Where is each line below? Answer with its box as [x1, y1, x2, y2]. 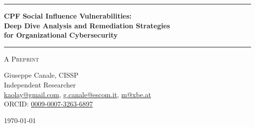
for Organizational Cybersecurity [4, 30, 118, 40]
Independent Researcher [4, 79, 76, 89]
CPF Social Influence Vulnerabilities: [4, 11, 132, 21]
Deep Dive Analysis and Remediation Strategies [4, 20, 170, 30]
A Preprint [4, 53, 39, 63]
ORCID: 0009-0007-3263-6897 [4, 99, 93, 109]
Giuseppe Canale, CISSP [4, 70, 79, 80]
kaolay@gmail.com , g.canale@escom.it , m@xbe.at [4, 89, 151, 99]
